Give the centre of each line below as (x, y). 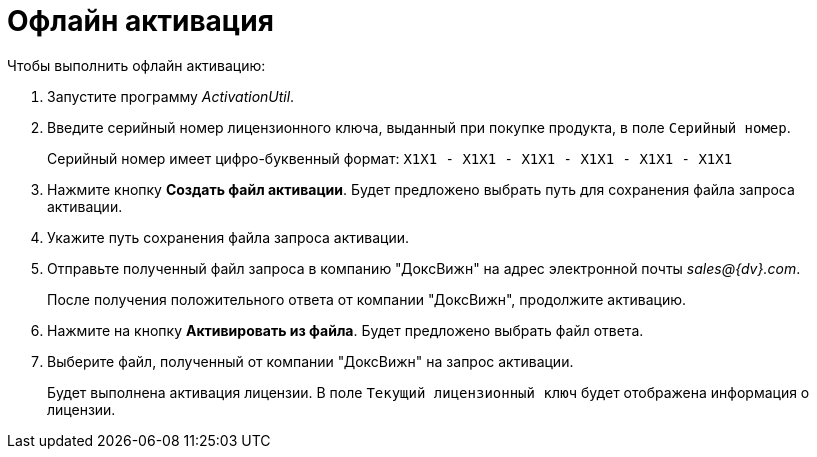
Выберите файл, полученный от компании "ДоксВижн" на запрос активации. (310, 361)
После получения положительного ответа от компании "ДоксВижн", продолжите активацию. (367, 299)
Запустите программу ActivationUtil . (171, 96)
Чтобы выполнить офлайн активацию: (136, 65)
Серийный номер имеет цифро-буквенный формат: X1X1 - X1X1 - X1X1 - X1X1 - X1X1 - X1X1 (390, 158)
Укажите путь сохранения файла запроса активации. (228, 237)
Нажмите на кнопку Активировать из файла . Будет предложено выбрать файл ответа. (345, 330)
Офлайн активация (140, 21)
